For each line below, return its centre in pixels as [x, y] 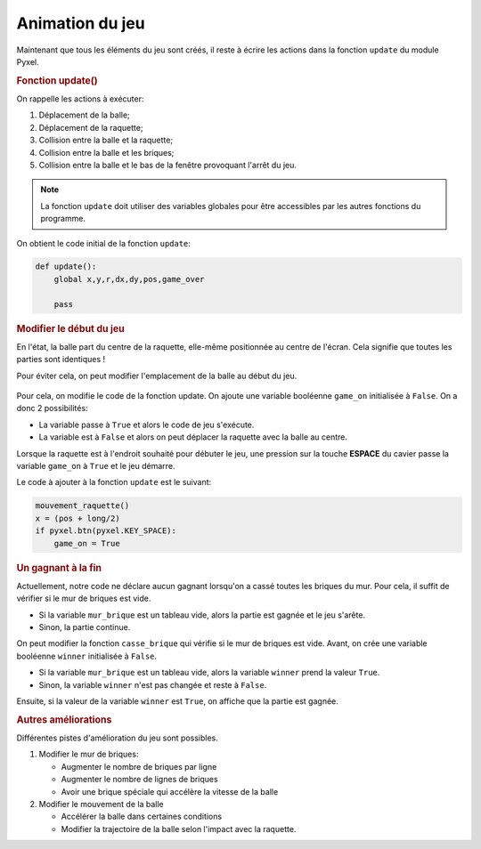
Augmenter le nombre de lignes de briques [139, 780]
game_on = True [87, 543]
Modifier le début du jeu [70, 328]
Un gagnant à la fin [59, 568]
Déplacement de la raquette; [91, 127]
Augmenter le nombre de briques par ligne [139, 766]
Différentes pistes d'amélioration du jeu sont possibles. [117, 738]
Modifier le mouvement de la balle [101, 804]
